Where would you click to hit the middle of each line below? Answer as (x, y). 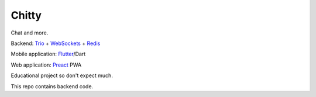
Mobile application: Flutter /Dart (48, 54)
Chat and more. (30, 33)
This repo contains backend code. (52, 86)
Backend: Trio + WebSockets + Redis (56, 43)
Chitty (26, 15)
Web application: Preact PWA (46, 65)
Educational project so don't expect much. (62, 75)
